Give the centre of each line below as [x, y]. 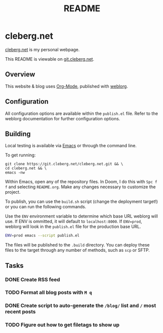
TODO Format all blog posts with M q [49, 292]
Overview [20, 75]
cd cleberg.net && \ [26, 168]
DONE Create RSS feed [32, 279]
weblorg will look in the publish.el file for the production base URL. [73, 227]
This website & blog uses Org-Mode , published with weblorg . [67, 86]
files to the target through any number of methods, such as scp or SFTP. [77, 250]
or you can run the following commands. [46, 207]
